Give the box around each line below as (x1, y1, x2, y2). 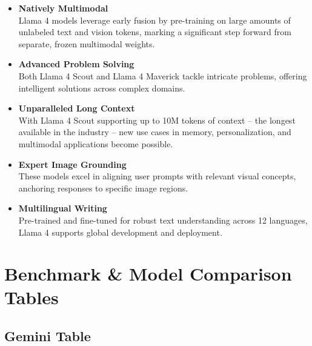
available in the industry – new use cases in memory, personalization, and (18, 125, 291, 138)
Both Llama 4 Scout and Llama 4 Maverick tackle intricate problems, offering (18, 69, 307, 82)
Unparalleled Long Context (18, 102, 135, 115)
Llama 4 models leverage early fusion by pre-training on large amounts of (18, 13, 291, 26)
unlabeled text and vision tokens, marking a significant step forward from (18, 25, 291, 38)
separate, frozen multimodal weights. (18, 37, 155, 50)
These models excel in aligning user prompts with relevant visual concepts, (18, 170, 296, 182)
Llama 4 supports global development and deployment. (18, 225, 222, 238)
